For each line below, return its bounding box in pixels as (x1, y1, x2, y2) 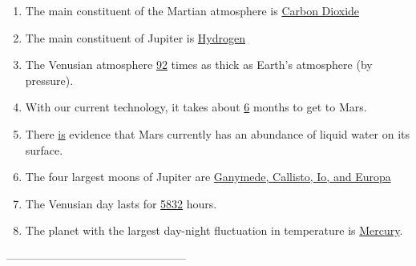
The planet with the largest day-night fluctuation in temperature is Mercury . (25, 222, 403, 239)
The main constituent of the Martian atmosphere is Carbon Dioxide (25, 2, 360, 18)
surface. (25, 141, 63, 158)
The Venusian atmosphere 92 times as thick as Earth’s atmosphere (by (25, 56, 373, 73)
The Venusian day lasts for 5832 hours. (25, 195, 217, 212)
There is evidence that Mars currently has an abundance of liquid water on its (25, 125, 410, 142)
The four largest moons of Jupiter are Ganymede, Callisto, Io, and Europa (25, 168, 391, 185)
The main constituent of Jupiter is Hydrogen (25, 29, 246, 46)
